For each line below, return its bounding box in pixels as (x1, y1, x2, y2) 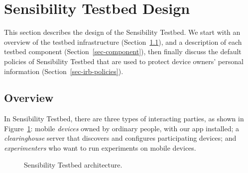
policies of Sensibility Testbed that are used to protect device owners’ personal (4, 56, 244, 66)
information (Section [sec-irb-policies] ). (4, 66, 124, 76)
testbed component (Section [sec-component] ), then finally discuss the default (4, 46, 242, 57)
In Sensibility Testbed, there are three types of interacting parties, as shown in (4, 113, 244, 124)
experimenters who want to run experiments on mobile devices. (4, 143, 196, 153)
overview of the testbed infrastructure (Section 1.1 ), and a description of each (4, 36, 242, 47)
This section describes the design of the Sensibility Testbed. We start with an (4, 27, 241, 37)
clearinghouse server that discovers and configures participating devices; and (4, 133, 237, 143)
